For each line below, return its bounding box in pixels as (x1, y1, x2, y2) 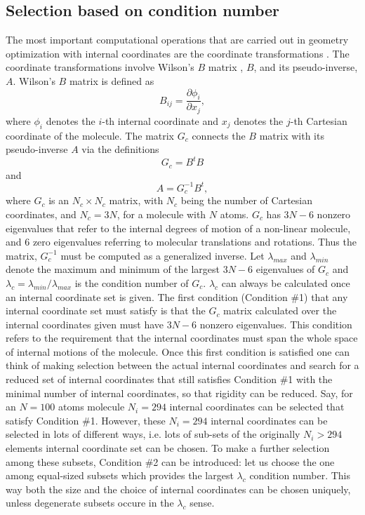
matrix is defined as (69, 73, 154, 88)
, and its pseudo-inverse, (253, 60, 358, 74)
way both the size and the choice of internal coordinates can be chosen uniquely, (6, 481, 351, 496)
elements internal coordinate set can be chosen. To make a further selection (6, 441, 330, 455)
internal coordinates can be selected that (169, 399, 345, 414)
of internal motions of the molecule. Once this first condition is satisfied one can (6, 344, 350, 359)
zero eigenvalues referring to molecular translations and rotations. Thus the (32, 234, 357, 249)
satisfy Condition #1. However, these (6, 413, 166, 427)
